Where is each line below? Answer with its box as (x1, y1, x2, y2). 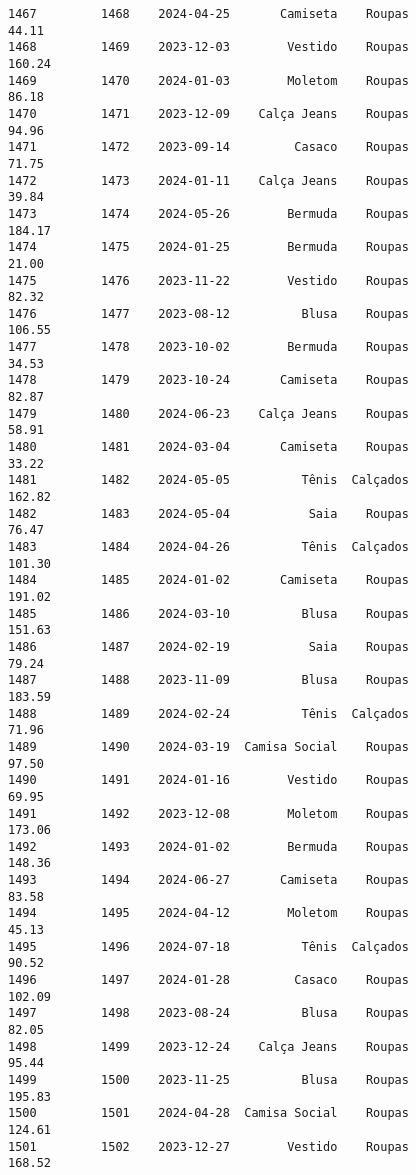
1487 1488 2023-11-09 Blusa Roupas (8, 673, 409, 688)
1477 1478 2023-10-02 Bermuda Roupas (8, 340, 409, 355)
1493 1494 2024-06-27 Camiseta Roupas (8, 873, 409, 888)
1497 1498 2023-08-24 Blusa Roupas (8, 1006, 409, 1021)
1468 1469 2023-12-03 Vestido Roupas (8, 40, 409, 55)
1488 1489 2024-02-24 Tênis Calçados (8, 706, 409, 721)
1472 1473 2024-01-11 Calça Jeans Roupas (8, 173, 409, 188)
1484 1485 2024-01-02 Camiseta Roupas (8, 573, 409, 588)
